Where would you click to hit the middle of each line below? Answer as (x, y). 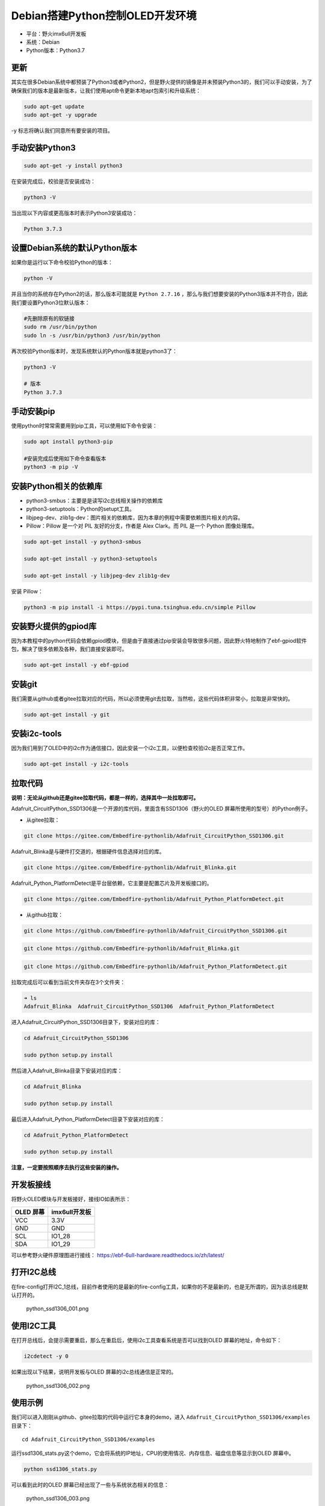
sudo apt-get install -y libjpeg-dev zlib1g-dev (97, 576)
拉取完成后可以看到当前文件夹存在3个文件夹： (68, 982)
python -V (38, 278)
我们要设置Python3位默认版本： (51, 302)
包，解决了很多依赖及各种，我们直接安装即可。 (69, 649)
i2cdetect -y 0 (46, 1356)
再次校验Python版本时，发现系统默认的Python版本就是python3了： (94, 351)
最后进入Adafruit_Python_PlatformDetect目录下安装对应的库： (88, 1119)
